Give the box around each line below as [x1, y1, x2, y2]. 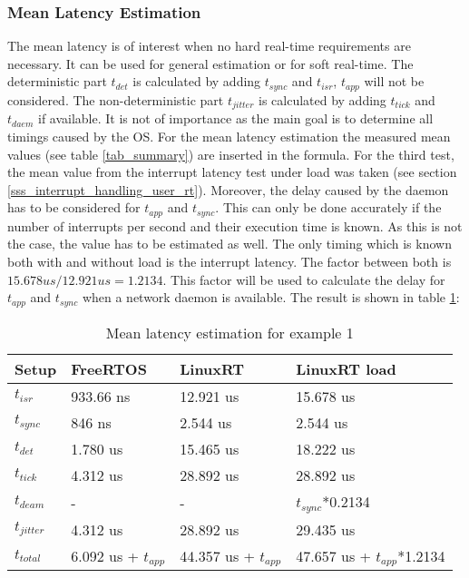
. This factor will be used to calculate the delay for [162, 269, 445, 289]
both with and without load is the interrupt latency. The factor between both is [7, 251, 452, 270]
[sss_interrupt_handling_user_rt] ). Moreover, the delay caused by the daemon [7, 180, 449, 199]
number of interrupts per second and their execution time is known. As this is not [7, 216, 463, 235]
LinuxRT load [296, 358, 396, 379]
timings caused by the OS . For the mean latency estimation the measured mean [7, 126, 451, 145]
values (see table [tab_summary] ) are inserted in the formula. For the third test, [7, 144, 454, 163]
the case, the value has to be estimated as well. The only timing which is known [7, 234, 452, 253]
